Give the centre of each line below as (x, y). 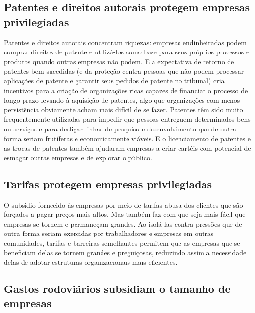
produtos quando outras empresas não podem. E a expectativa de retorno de (119, 61)
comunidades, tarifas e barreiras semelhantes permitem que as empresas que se (122, 243)
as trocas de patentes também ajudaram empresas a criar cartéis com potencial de (127, 148)
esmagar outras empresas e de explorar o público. (78, 157)
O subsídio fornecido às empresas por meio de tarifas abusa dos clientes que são (124, 204)
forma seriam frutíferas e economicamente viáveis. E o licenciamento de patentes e (127, 138)
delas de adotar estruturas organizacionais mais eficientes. (91, 262)
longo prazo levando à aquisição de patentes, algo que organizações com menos (122, 100)
